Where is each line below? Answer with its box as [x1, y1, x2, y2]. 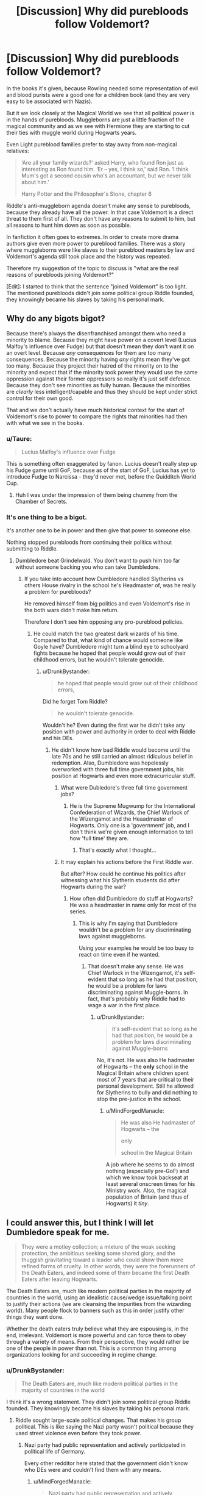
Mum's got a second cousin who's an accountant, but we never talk [21, 172, 192, 179]
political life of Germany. [24, 1448, 86, 1455]
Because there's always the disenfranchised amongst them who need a [6, 329, 186, 337]
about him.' [21, 178, 50, 185]
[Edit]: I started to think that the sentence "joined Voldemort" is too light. [6, 282, 188, 290]
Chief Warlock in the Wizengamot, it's [88, 969, 183, 977]
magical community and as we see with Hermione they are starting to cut [6, 122, 190, 129]
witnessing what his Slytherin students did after [60, 877, 180, 884]
